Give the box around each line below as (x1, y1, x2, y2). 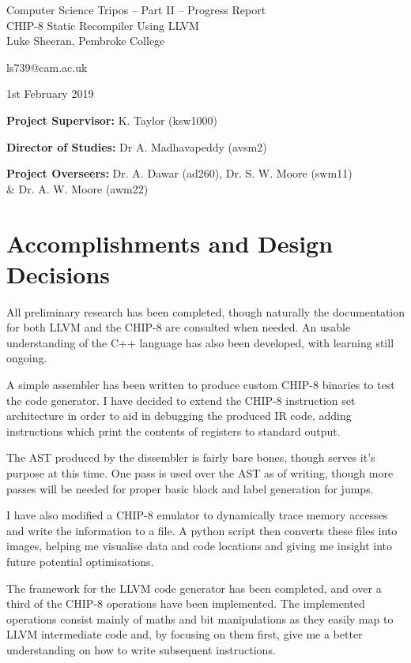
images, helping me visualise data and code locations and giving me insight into (6, 538, 393, 554)
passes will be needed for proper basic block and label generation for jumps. (6, 480, 374, 496)
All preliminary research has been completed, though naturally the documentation (6, 303, 405, 320)
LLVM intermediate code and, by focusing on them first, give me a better (6, 626, 363, 642)
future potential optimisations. (6, 552, 154, 569)
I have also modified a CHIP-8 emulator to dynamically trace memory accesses (6, 507, 388, 523)
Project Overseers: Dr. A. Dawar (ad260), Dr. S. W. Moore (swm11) (6, 165, 353, 182)
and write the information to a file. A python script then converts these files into (6, 522, 398, 538)
